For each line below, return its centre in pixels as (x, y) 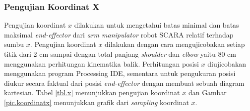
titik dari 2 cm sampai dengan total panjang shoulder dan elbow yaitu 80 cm (120, 54)
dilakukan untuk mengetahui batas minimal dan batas (156, 25)
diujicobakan (227, 63)
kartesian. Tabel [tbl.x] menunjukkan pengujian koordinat (92, 92)
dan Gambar (207, 92)
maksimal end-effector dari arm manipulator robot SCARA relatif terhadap (119, 34)
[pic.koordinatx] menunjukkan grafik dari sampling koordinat (96, 102)
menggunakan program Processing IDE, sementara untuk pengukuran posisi (120, 73)
